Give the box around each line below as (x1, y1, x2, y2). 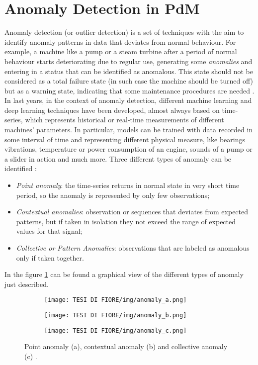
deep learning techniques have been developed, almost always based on (4, 104, 220, 115)
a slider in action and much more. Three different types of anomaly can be (4, 153, 232, 164)
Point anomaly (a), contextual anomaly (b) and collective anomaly (24, 341, 228, 352)
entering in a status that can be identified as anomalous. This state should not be (4, 66, 253, 76)
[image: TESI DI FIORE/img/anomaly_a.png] (44, 296, 187, 304)
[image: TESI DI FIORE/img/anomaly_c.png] (44, 327, 187, 334)
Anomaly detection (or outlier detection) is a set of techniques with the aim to (4, 27, 244, 37)
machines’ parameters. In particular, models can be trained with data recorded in (4, 124, 253, 135)
